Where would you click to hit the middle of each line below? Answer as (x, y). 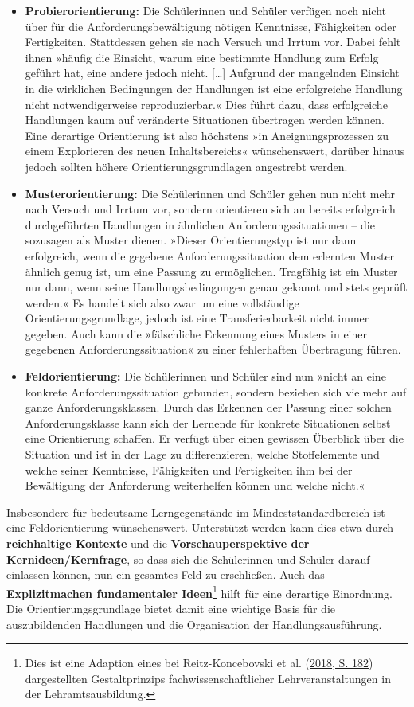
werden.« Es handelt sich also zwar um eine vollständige (162, 302)
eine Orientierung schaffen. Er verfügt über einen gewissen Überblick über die (214, 438)
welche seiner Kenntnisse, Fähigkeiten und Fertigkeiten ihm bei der (189, 469)
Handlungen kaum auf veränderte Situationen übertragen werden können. (205, 120)
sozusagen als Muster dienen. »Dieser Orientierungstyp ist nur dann (191, 240)
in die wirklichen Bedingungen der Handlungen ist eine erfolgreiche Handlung (214, 88)
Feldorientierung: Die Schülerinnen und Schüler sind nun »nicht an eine (205, 376)
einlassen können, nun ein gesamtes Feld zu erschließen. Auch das (166, 574)
